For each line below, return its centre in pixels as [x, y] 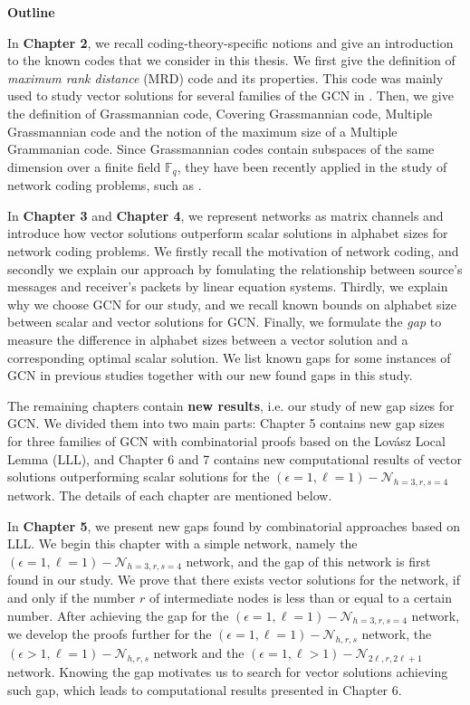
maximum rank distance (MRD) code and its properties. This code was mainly [225, 77]
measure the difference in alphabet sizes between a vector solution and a [208, 339]
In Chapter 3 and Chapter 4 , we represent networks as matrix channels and [225, 215]
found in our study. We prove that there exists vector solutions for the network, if [234, 580]
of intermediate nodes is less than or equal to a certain [300, 598]
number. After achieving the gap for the [118, 615]
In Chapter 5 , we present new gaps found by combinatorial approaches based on [234, 525]
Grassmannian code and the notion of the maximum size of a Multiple [202, 131]
